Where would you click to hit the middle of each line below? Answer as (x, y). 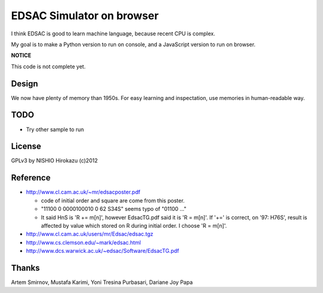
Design (25, 84)
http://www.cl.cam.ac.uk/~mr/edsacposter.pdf (83, 192)
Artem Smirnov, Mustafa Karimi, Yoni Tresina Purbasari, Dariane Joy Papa (102, 282)
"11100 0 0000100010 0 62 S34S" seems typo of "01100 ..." (114, 209)
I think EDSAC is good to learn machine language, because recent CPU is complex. (113, 34)
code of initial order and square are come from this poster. (113, 200)
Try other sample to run (55, 129)
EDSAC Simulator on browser (85, 16)
